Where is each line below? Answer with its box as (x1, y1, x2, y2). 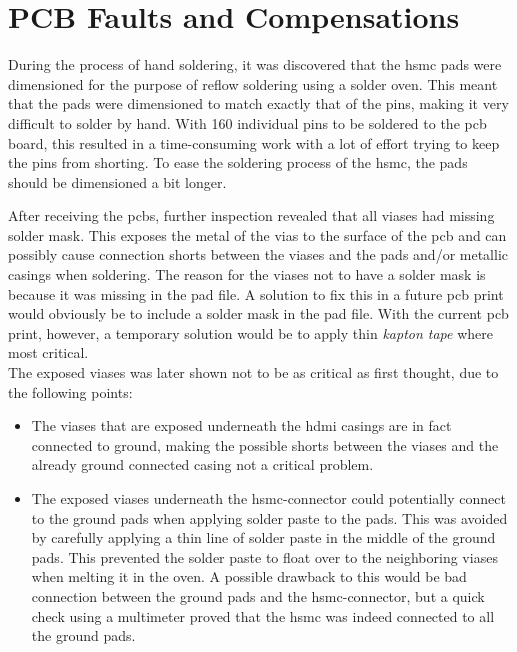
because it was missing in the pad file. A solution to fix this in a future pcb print (8, 283, 504, 304)
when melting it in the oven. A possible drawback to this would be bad (31, 566, 467, 587)
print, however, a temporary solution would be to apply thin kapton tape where (8, 322, 493, 343)
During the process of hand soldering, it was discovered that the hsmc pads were (8, 54, 502, 75)
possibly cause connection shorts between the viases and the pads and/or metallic (8, 244, 508, 265)
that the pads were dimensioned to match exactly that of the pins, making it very (8, 93, 509, 114)
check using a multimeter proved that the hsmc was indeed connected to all (31, 605, 495, 626)
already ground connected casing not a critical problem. (31, 454, 374, 475)
